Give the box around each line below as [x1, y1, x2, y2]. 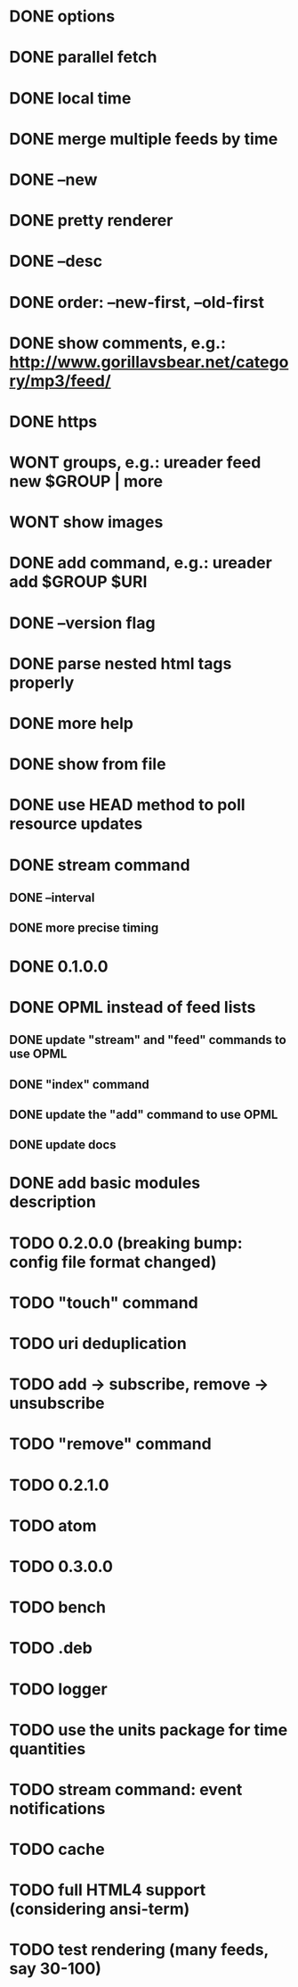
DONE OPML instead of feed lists [9, 997, 256, 1017]
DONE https [9, 411, 98, 432]
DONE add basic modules [9, 1173, 201, 1193]
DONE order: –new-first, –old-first [9, 292, 265, 312]
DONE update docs [9, 1138, 117, 1153]
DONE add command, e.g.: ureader [9, 553, 273, 573]
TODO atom [9, 1515, 97, 1536]
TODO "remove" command [9, 1434, 212, 1454]
